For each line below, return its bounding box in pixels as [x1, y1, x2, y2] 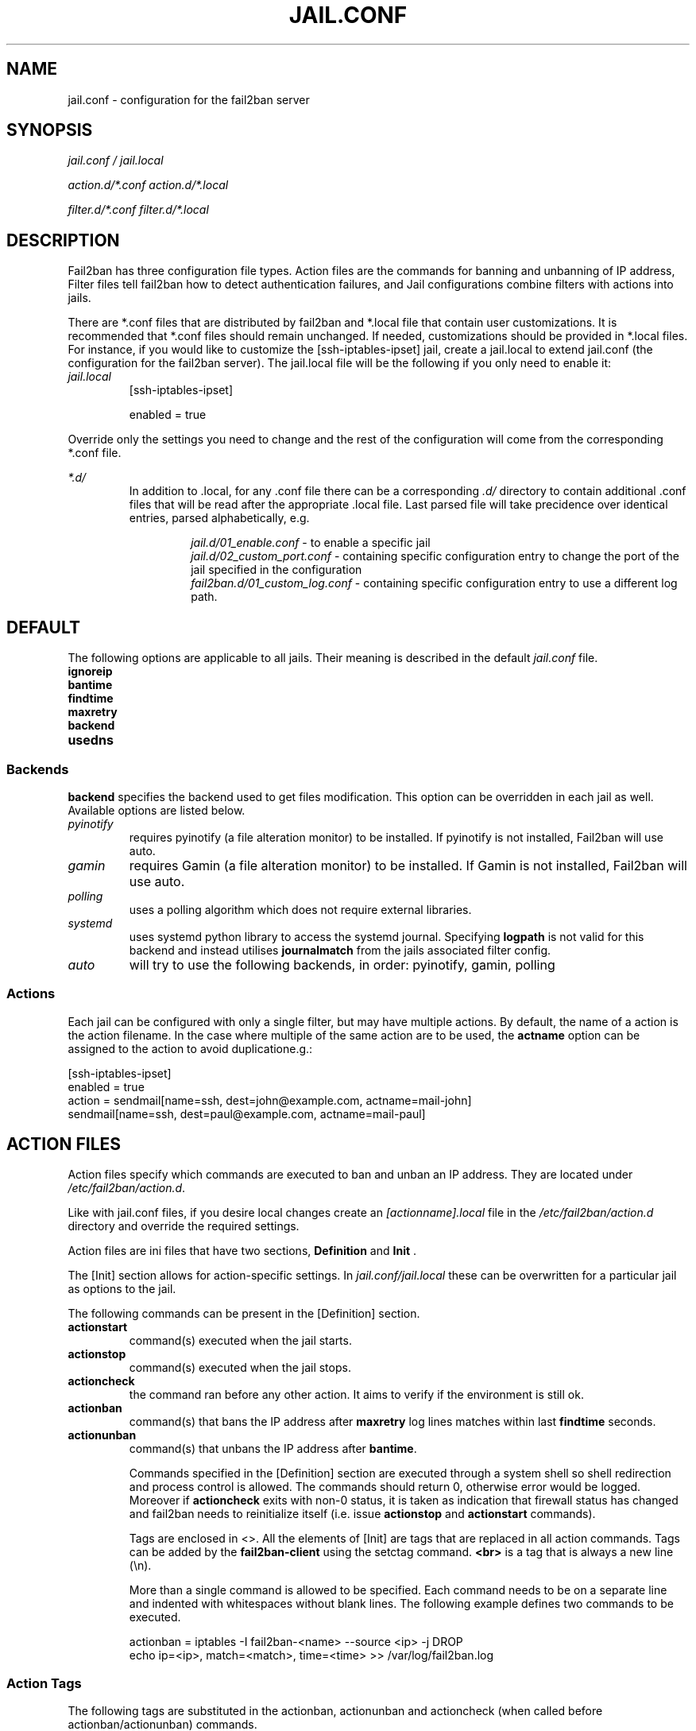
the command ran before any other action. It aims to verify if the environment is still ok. [129, 1388, 584, 1402]
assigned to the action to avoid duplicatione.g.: [68, 1041, 313, 1055]
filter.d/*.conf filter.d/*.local [68, 203, 209, 217]
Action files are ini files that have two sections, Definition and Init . [68, 1244, 417, 1258]
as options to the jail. [68, 1282, 176, 1296]
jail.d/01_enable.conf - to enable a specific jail [191, 536, 431, 550]
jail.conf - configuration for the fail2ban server [68, 92, 310, 106]
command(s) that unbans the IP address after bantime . [129, 1442, 417, 1456]
